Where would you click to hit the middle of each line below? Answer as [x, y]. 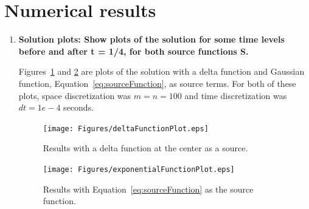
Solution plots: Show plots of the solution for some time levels [151, 39]
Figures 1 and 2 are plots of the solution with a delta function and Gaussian [161, 71]
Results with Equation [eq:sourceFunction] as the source [148, 189]
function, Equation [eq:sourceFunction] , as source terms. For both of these [157, 83]
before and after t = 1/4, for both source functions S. [134, 51]
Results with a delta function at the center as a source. [145, 148]
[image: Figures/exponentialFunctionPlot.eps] [139, 169]
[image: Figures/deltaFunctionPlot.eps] [126, 128]
